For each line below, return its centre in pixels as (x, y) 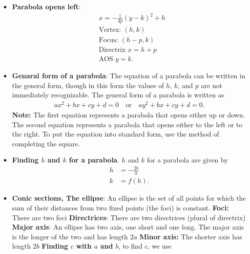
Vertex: (110, 30)
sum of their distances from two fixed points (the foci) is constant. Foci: (120, 207)
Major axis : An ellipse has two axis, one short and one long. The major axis (128, 227)
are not (212, 85)
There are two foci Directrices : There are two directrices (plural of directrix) (129, 217)
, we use (159, 246)
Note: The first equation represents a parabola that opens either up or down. (128, 114)
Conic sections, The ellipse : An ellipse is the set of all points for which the (129, 198)
